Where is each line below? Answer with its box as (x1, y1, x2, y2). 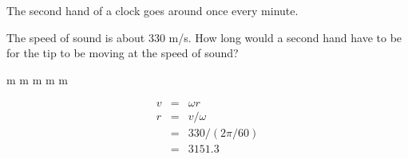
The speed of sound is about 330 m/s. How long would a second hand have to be (6, 29, 402, 45)
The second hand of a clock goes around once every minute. (6, 2, 299, 18)
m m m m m (6, 71, 68, 87)
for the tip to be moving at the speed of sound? (6, 45, 239, 61)
